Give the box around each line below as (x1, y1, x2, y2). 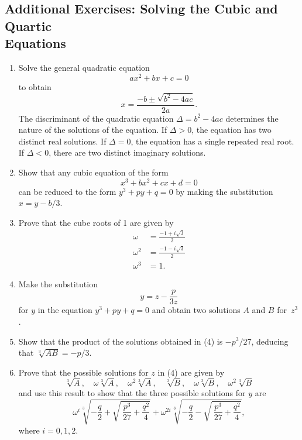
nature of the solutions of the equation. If (18, 123, 167, 136)
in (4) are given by (157, 366, 225, 378)
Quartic (5, 16, 52, 35)
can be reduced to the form (18, 185, 116, 197)
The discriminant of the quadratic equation (18, 112, 174, 124)
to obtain (18, 80, 52, 92)
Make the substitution (18, 277, 98, 290)
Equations (5, 34, 66, 52)
